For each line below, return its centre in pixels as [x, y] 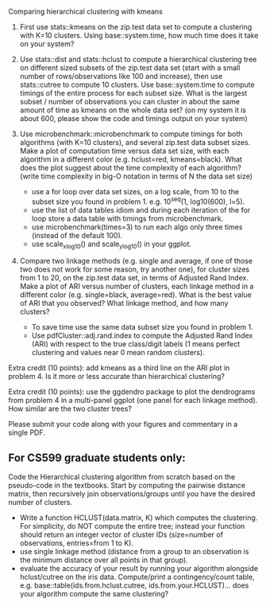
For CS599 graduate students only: [97, 457]
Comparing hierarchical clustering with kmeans [85, 12]
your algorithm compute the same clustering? [94, 594]
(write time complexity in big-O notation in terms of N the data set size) [136, 176]
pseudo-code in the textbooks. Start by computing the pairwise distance [127, 486]
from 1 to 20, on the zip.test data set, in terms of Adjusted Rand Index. [134, 278]
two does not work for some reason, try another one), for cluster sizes [135, 269]
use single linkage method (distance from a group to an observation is [134, 552]
